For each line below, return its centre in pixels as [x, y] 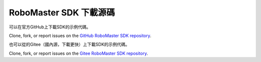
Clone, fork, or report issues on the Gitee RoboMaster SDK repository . [79, 53]
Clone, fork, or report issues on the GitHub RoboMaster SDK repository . [80, 36]
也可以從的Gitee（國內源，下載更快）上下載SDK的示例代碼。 [69, 44]
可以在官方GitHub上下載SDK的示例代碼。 [50, 27]
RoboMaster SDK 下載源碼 [62, 12]
